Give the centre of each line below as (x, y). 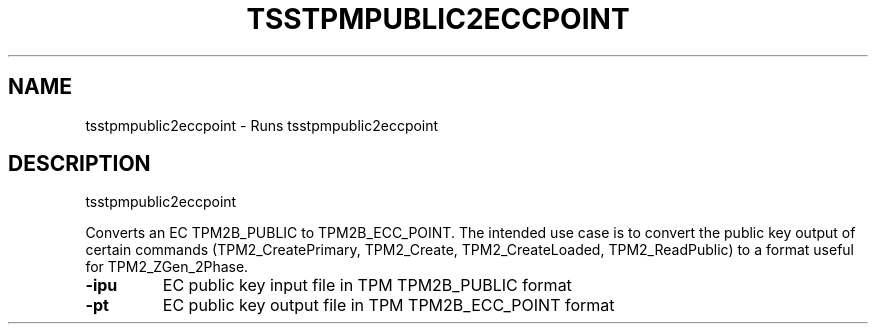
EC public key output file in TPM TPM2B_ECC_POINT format (388, 305)
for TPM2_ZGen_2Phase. (167, 267)
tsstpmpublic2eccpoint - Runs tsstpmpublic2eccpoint (262, 125)
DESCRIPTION (79, 164)
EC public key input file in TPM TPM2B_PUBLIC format (367, 285)
